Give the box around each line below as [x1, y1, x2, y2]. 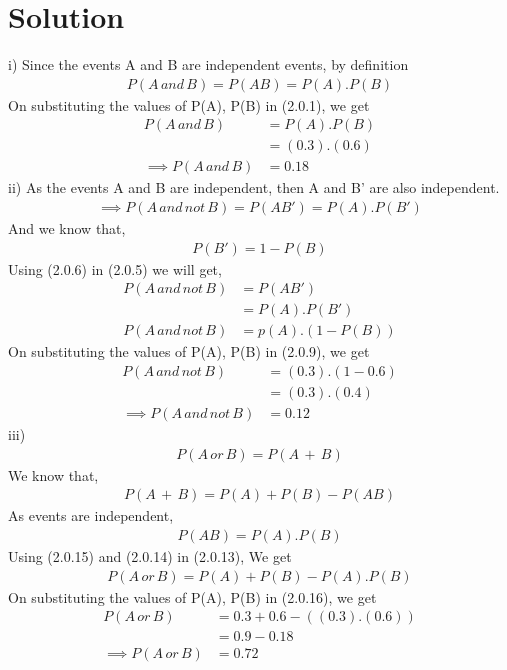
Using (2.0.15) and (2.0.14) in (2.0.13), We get [8, 545, 292, 566]
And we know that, [8, 218, 126, 239]
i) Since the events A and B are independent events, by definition [8, 54, 409, 75]
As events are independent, [8, 505, 174, 526]
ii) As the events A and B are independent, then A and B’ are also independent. [8, 177, 500, 198]
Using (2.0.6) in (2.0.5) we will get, [8, 258, 222, 279]
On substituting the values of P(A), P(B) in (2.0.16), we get [8, 586, 377, 607]
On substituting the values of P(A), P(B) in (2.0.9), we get [8, 341, 370, 362]
